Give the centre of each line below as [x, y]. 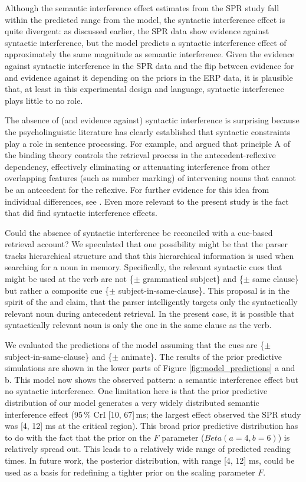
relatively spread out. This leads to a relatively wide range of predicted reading [148, 449]
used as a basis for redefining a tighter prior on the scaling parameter [130, 472]
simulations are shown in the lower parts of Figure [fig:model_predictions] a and [150, 368]
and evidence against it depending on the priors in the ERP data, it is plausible [149, 77]
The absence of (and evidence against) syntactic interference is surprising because [152, 120]
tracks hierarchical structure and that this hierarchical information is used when [149, 255]
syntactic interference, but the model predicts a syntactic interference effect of [146, 42]
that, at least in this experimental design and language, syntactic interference [144, 89]
